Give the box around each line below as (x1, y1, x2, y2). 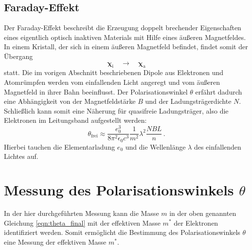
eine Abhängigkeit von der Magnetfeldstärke (4, 96, 136, 106)
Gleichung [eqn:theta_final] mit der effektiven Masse (4, 217, 161, 228)
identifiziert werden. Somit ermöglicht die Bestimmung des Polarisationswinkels (4, 227, 240, 237)
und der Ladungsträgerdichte (145, 96, 232, 106)
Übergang (4, 51, 33, 61)
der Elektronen (174, 217, 218, 228)
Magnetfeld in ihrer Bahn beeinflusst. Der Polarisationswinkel (4, 86, 188, 96)
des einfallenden (194, 141, 241, 152)
